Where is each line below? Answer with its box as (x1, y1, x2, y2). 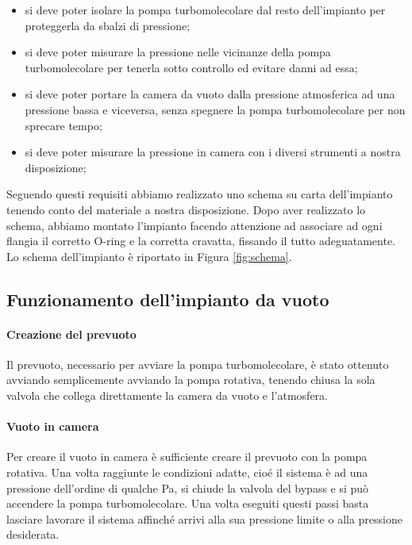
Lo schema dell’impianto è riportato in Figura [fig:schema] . (6, 248, 292, 264)
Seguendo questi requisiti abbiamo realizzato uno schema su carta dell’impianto (6, 186, 393, 202)
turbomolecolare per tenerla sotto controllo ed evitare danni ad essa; (25, 59, 358, 75)
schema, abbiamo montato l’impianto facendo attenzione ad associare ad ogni (6, 217, 383, 233)
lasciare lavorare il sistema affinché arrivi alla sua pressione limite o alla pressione (6, 510, 402, 527)
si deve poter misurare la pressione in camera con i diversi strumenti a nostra (25, 144, 401, 160)
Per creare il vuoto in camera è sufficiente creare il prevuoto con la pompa (6, 448, 368, 465)
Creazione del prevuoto (6, 325, 137, 342)
